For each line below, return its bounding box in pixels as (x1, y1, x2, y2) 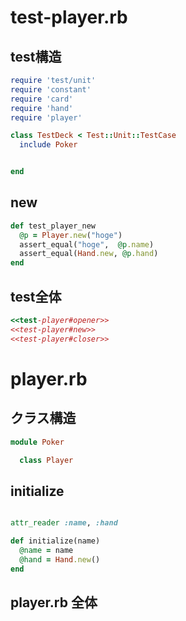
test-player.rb (10, 6, 128, 29)
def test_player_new (10, 221, 97, 231)
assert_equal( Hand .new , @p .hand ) (19, 249, 159, 259)
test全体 (10, 288, 62, 305)
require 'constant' (10, 84, 92, 95)
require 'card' (10, 94, 74, 104)
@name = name (19, 545, 74, 555)
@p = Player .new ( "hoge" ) (19, 230, 123, 240)
